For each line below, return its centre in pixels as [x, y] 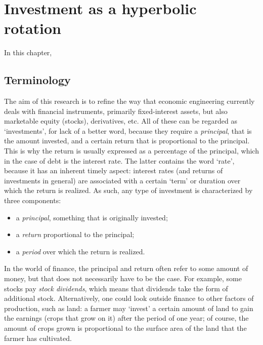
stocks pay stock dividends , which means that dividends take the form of [116, 288]
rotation [33, 28]
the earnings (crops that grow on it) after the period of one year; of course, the [126, 318]
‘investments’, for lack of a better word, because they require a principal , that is [128, 130]
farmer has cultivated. [38, 338]
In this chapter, [28, 52]
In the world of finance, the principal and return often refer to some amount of [126, 268]
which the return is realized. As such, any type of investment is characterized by [128, 190]
